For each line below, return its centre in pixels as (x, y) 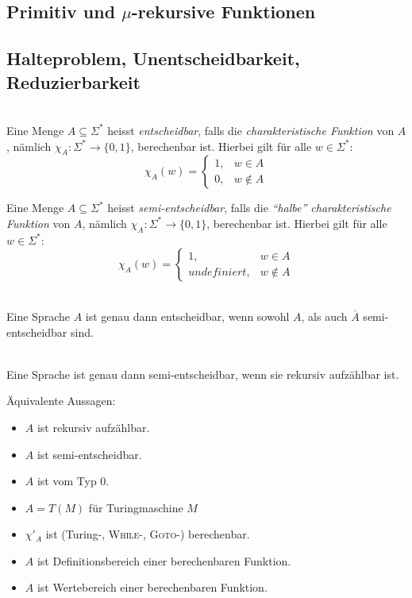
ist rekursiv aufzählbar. (93, 427)
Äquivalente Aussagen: (61, 401)
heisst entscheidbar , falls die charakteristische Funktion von (251, 130)
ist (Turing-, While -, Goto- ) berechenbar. (148, 534)
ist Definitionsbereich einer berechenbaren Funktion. (164, 560)
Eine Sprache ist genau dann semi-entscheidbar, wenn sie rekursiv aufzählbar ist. (203, 374)
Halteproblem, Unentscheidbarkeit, (153, 58)
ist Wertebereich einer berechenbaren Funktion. (152, 587)
